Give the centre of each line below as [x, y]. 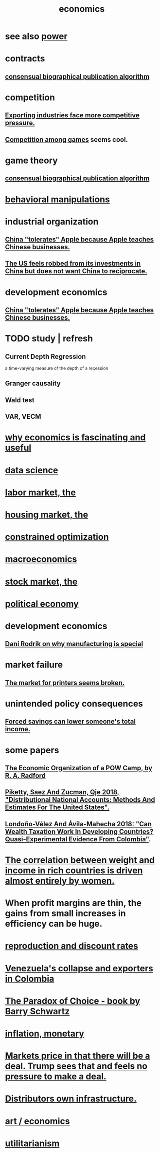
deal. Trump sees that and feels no [76, 1066]
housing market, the [47, 514]
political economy [42, 604]
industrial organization [52, 221]
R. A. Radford [26, 776]
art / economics [37, 1121]
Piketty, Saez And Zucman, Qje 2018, [62, 792]
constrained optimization [57, 537]
